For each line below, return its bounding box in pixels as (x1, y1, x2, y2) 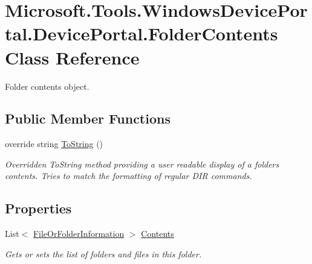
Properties (5, 199, 72, 218)
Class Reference (5, 45, 140, 69)
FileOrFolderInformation (33, 227, 125, 240)
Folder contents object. (5, 80, 89, 92)
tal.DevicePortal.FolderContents (5, 21, 278, 46)
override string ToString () (5, 137, 103, 150)
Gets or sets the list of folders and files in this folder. (5, 247, 202, 260)
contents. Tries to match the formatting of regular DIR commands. (5, 169, 252, 182)
